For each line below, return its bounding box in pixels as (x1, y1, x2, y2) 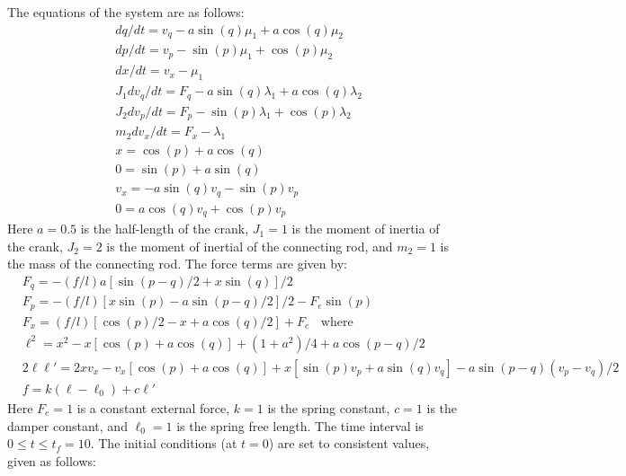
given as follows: (7, 451, 96, 470)
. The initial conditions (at (90, 434, 237, 453)
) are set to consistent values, (268, 434, 430, 453)
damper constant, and (7, 416, 128, 435)
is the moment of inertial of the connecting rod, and (106, 236, 393, 255)
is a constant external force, (76, 398, 230, 417)
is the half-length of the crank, (80, 219, 249, 238)
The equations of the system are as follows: (7, 3, 245, 21)
